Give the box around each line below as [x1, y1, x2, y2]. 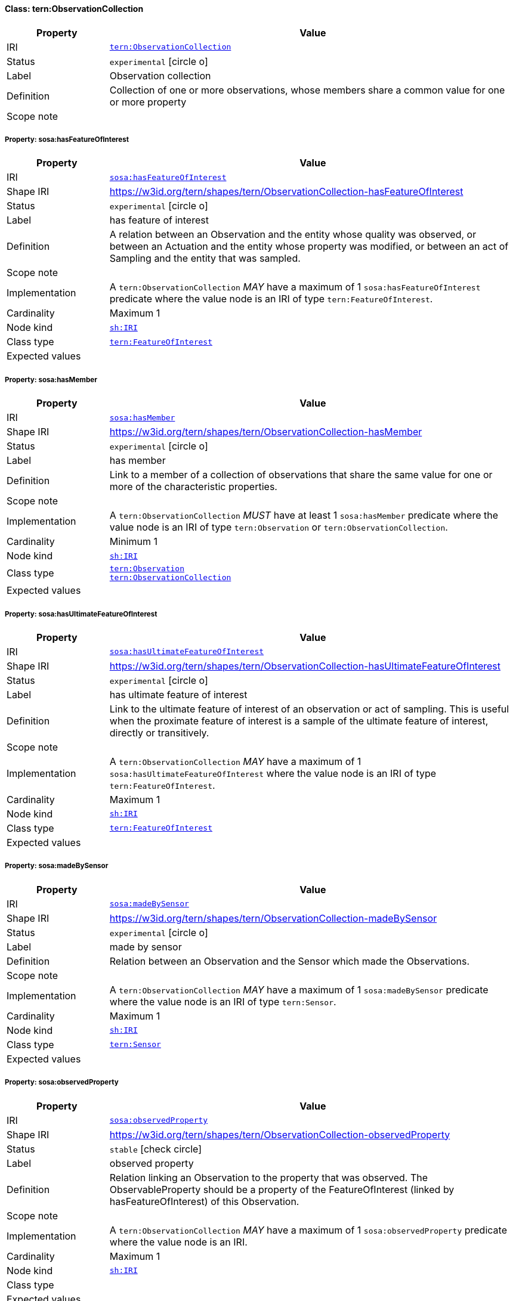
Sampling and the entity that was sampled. [109, 252, 301, 265]
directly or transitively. [109, 726, 209, 739]
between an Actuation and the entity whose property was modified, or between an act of [109, 240, 509, 253]
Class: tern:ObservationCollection [5, 4, 144, 14]
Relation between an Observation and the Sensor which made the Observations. [109, 955, 470, 967]
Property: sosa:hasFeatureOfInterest [5, 135, 129, 144]
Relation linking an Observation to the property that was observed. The [109, 1171, 428, 1184]
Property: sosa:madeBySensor [5, 862, 109, 871]
